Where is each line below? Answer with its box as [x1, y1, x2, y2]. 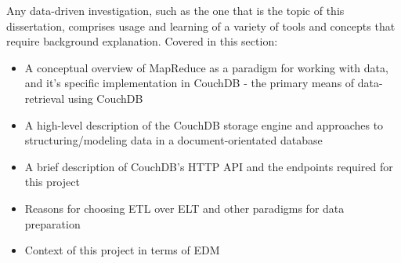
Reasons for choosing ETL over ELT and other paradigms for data [24, 199, 345, 216]
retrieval [24, 89, 65, 106]
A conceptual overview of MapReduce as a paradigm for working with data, [24, 59, 388, 75]
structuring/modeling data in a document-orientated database [24, 132, 323, 148]
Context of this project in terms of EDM [24, 242, 220, 258]
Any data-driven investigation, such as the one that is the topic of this [6, 2, 345, 18]
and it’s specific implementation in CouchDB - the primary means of [24, 75, 355, 91]
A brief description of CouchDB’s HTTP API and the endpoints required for [24, 158, 393, 174]
